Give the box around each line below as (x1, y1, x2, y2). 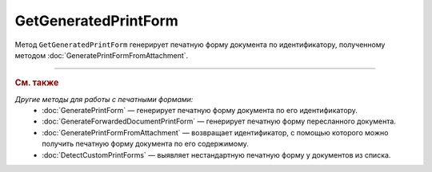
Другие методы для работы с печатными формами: (14, 94, 194, 104)
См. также (14, 77, 59, 88)
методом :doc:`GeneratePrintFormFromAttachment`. (14, 50, 189, 60)
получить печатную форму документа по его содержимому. (42, 139, 250, 149)
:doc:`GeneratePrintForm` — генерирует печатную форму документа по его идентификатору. (42, 105, 358, 115)
